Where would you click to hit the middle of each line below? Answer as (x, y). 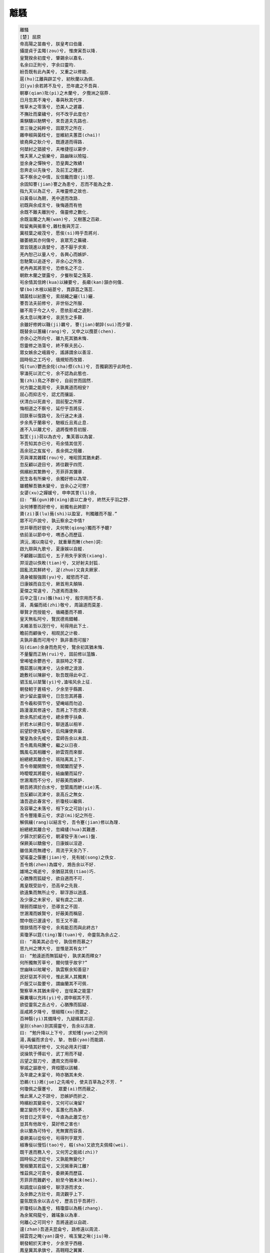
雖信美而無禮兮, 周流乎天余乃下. (54, 850)
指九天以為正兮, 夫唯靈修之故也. (54, 191)
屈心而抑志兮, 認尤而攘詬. (48, 394)
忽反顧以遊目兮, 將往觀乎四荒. (52, 465)
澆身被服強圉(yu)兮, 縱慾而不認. (55, 577)
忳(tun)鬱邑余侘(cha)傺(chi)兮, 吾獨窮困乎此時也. (76, 366)
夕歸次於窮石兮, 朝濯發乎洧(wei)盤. (59, 837)
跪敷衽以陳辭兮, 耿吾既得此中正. (54, 675)
